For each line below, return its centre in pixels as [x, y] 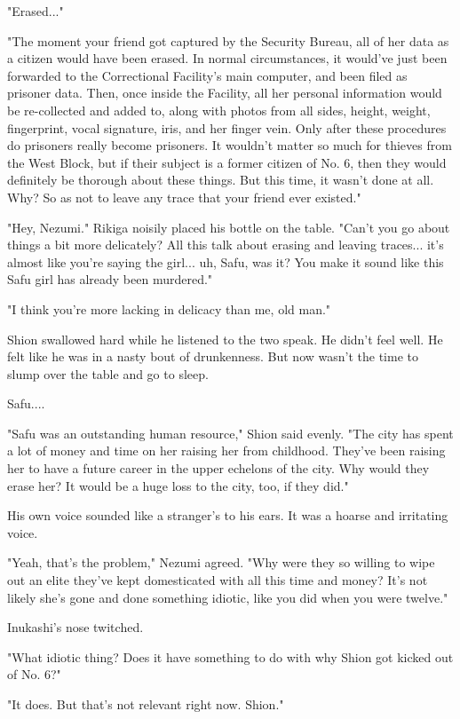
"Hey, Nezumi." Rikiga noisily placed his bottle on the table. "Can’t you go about [229, 227]
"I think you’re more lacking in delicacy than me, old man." [169, 308]
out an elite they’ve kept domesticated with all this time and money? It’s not [218, 580]
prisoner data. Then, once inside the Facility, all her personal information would [225, 93]
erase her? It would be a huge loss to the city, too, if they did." [178, 485]
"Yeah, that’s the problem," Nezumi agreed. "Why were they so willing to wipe [221, 562]
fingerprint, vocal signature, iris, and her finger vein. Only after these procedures [227, 127]
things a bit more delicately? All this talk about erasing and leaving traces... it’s [226, 245]
